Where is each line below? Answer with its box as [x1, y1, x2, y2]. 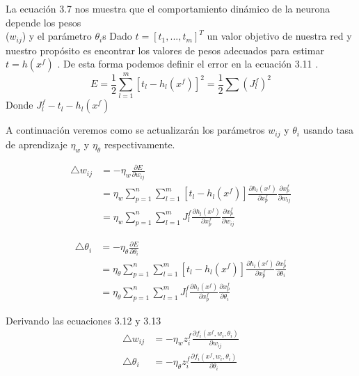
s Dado [102, 29, 132, 43]
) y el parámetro [22, 29, 92, 43]
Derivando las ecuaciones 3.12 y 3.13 [6, 313, 161, 327]
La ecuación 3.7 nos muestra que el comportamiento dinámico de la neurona [6, 1, 330, 15]
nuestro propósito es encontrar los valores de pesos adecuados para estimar [6, 42, 324, 57]
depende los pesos [6, 15, 81, 29]
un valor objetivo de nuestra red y [207, 29, 352, 43]
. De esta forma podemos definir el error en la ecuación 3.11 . [57, 56, 319, 71]
